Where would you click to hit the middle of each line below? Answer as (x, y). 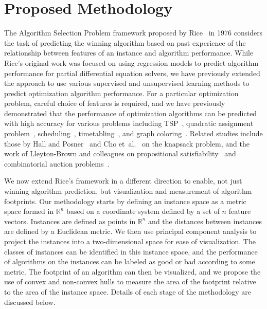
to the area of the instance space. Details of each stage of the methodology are (128, 291)
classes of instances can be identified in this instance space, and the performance (131, 251)
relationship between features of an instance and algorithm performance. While (129, 53)
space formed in (29, 211)
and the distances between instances (205, 221)
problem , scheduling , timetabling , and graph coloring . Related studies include (133, 133)
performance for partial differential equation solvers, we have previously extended (132, 73)
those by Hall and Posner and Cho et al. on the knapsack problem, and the (127, 143)
